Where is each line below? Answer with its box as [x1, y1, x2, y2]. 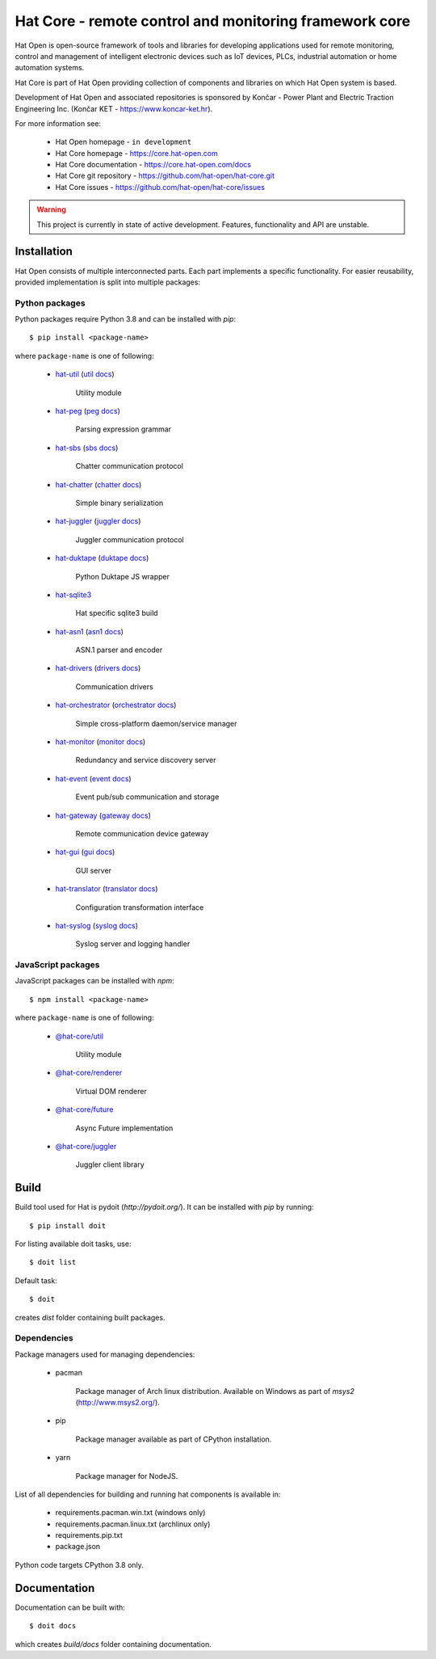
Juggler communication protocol [75, 534, 185, 545]
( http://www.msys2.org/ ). [75, 1397, 161, 1407]
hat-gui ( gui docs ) [55, 847, 115, 857]
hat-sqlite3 [55, 590, 92, 600]
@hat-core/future [55, 1105, 114, 1114]
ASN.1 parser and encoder [75, 645, 163, 655]
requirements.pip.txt [55, 1531, 123, 1540]
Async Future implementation [75, 1123, 174, 1133]
